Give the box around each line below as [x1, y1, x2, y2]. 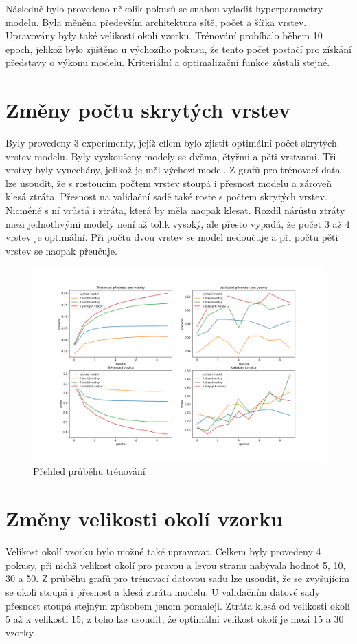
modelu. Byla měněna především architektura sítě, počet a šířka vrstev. [5, 14, 307, 29]
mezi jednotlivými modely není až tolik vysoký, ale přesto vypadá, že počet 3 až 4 [5, 216, 350, 230]
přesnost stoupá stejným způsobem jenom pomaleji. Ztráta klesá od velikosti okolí [5, 598, 350, 612]
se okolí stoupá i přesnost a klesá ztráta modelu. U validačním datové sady [5, 584, 320, 599]
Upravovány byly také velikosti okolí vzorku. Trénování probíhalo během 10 [5, 28, 323, 43]
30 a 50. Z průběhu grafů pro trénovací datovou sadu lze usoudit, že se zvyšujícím [5, 571, 349, 586]
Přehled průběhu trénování [33, 464, 146, 478]
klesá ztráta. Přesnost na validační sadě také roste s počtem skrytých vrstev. [5, 189, 327, 204]
